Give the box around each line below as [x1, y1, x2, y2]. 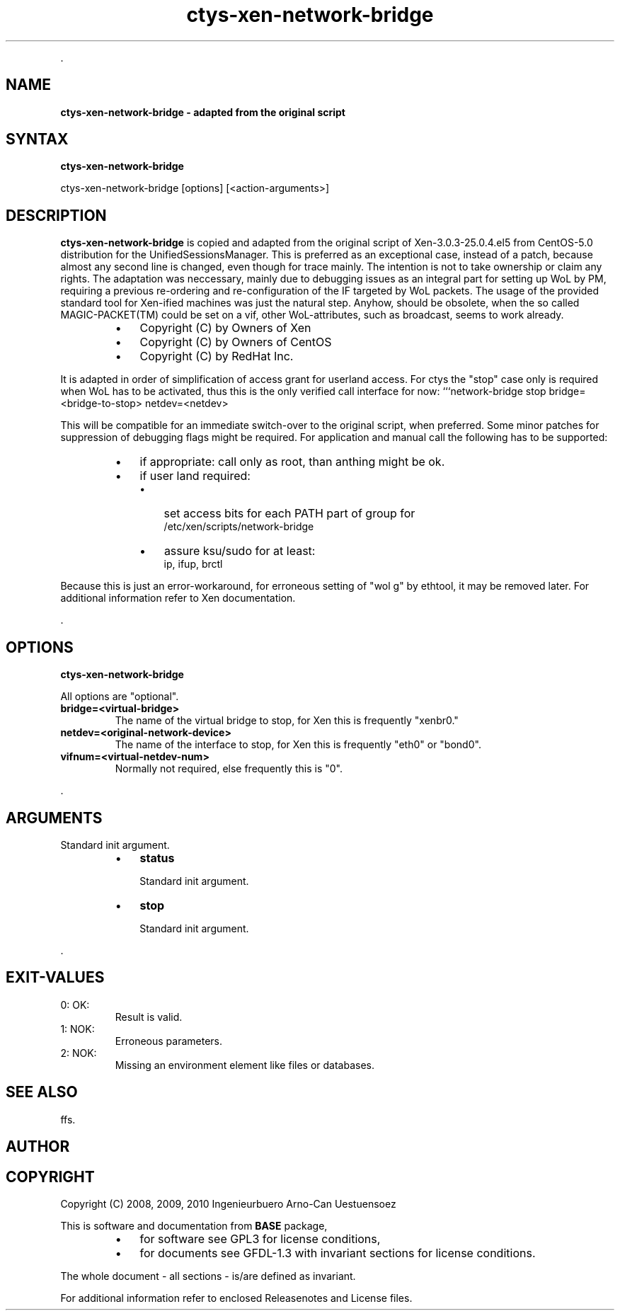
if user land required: [139, 469, 251, 484]
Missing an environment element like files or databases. [115, 1058, 374, 1071]
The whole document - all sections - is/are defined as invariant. [60, 1269, 356, 1282]
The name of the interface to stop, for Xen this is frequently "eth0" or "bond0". [115, 738, 481, 751]
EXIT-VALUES [6, 968, 105, 987]
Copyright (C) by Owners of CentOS [139, 335, 332, 350]
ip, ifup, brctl [163, 558, 223, 571]
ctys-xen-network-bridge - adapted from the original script [60, 105, 345, 118]
